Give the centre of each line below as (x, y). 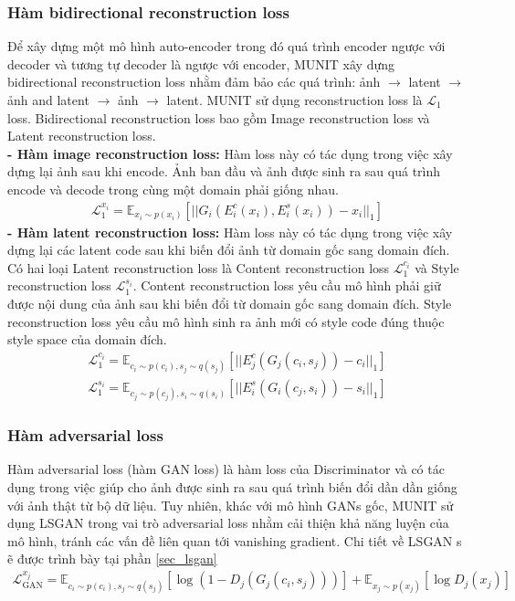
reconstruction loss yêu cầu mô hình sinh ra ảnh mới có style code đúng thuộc (226, 321)
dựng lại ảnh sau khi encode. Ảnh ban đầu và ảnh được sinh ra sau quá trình (224, 171)
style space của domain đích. (87, 339)
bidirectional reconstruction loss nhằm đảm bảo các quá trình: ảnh (194, 82)
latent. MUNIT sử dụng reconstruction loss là (294, 100)
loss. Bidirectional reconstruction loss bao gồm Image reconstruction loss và (219, 117)
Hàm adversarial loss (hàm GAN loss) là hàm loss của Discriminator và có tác (226, 469)
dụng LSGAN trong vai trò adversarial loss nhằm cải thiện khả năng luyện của (228, 523)
